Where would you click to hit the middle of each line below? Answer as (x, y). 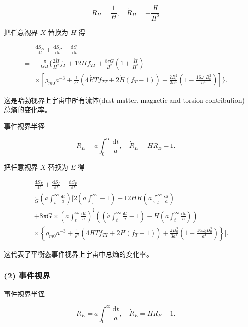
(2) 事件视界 (27, 275)
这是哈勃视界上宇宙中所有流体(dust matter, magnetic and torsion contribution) (124, 100)
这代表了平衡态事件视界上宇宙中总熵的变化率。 (78, 253)
